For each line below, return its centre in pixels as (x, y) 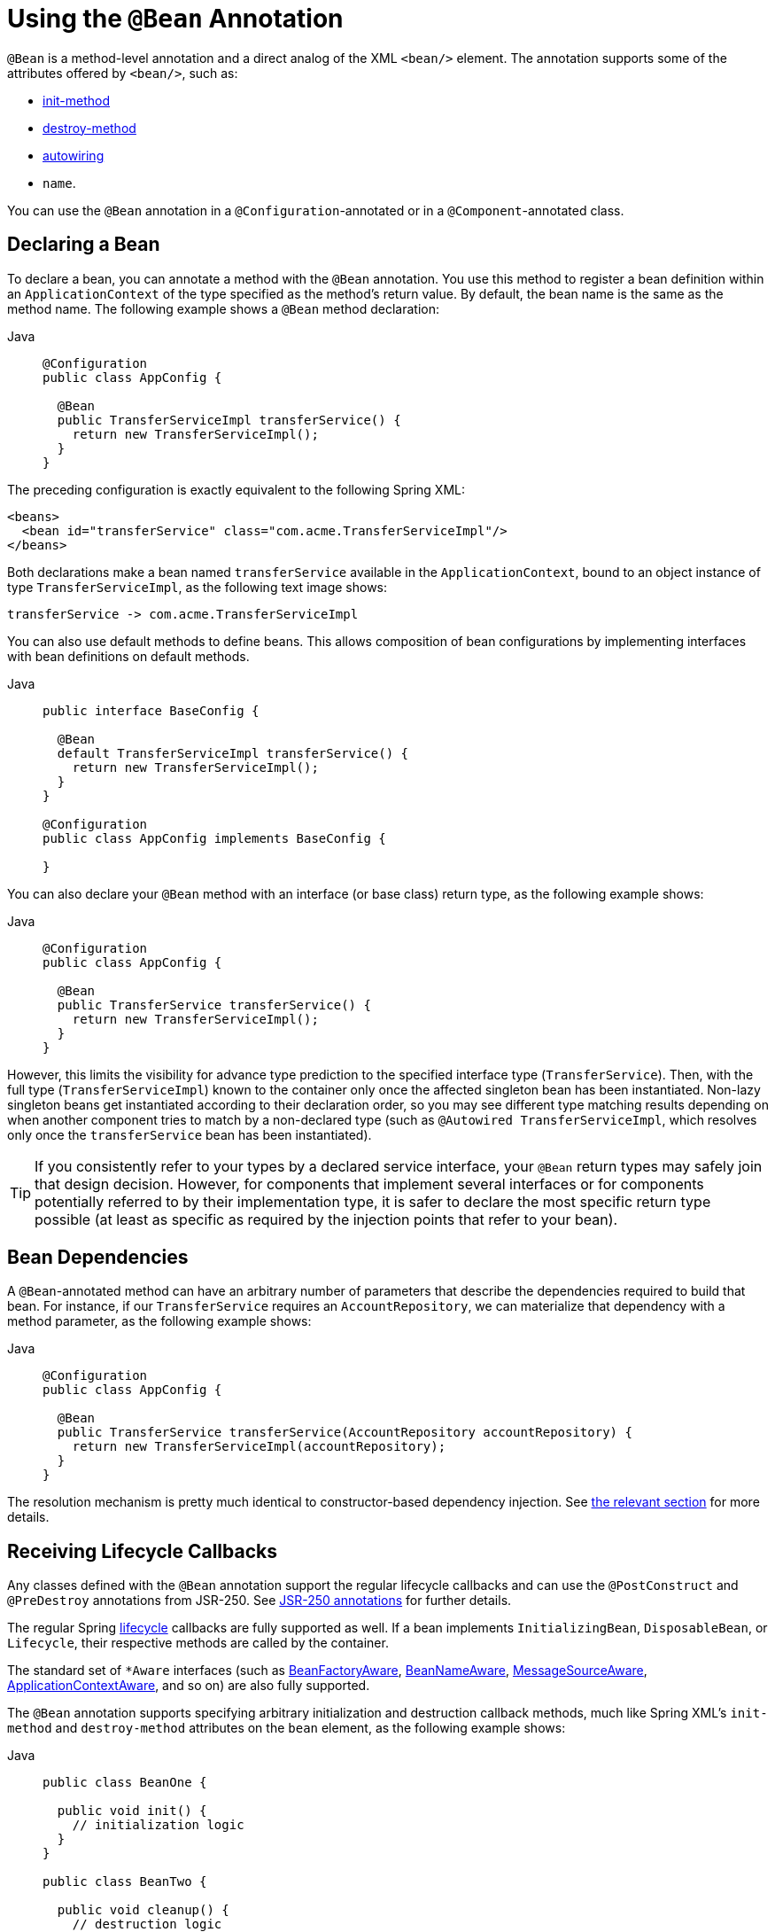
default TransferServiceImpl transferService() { (233, 753)
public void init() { (132, 1811)
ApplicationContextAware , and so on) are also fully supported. (189, 1686)
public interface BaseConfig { (151, 710)
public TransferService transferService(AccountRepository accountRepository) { (345, 1433)
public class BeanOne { (125, 1783)
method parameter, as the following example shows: (159, 1321)
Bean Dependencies (98, 1258)
